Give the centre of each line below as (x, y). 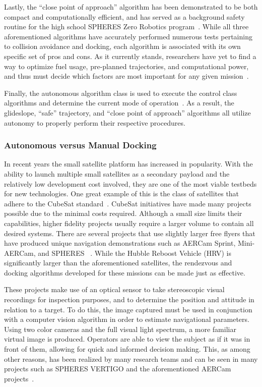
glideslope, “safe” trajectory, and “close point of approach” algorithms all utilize (127, 112)
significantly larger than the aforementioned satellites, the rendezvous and (118, 263)
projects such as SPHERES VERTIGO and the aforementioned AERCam (118, 369)
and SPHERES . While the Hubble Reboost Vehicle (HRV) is (135, 253)
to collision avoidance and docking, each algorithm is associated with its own (122, 46)
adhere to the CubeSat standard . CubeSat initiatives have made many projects (128, 203)
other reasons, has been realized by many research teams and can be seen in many (131, 358)
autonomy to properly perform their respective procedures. (95, 122)
